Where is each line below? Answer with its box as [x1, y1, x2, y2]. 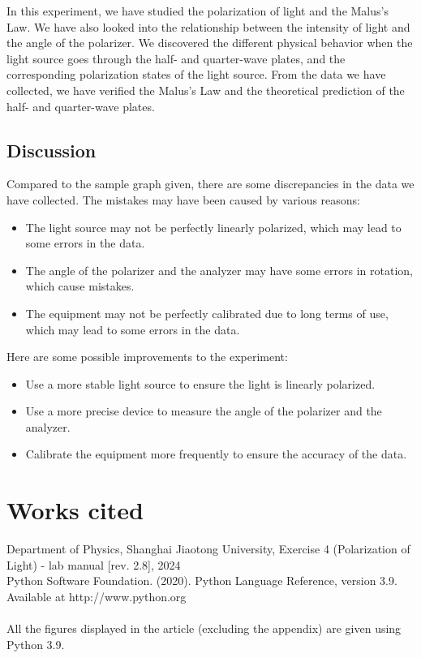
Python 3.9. [6, 635, 65, 652]
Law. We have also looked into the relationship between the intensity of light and [6, 18, 410, 35]
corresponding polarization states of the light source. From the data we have [6, 66, 386, 83]
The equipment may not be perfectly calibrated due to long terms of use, [25, 304, 389, 321]
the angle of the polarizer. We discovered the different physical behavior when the [6, 34, 413, 51]
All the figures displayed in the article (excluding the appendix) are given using [6, 620, 402, 637]
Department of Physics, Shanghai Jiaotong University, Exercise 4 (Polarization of [6, 540, 410, 557]
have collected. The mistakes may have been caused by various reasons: [6, 191, 361, 208]
